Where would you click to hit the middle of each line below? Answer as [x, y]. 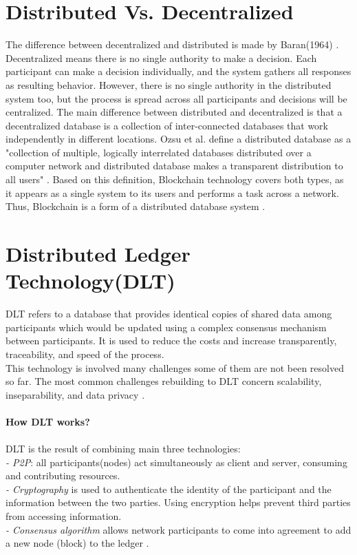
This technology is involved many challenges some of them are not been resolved [175, 367]
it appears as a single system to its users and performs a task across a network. [172, 192]
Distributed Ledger [98, 254]
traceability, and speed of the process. [85, 354]
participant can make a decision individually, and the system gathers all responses [178, 71]
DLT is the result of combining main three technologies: [123, 449]
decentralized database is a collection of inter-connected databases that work [167, 125]
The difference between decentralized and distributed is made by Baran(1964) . [172, 44]
